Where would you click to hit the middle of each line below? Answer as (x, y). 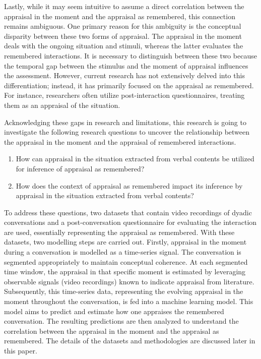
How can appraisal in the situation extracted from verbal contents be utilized (135, 159)
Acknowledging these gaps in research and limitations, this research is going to (125, 122)
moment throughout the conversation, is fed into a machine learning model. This (129, 301)
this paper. (21, 350)
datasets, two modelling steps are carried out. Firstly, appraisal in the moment (125, 242)
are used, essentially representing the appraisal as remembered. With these (119, 232)
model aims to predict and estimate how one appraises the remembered (114, 311)
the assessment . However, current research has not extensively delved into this (124, 75)
